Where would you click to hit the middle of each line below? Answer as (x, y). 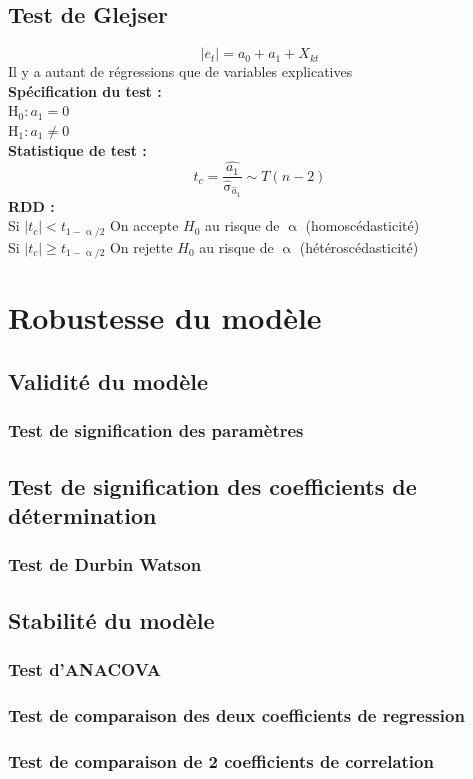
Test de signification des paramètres (156, 430)
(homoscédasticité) (362, 225)
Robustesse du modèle (165, 317)
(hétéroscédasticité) (359, 246)
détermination (82, 514)
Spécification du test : (85, 90)
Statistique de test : (77, 149)
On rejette (141, 246)
